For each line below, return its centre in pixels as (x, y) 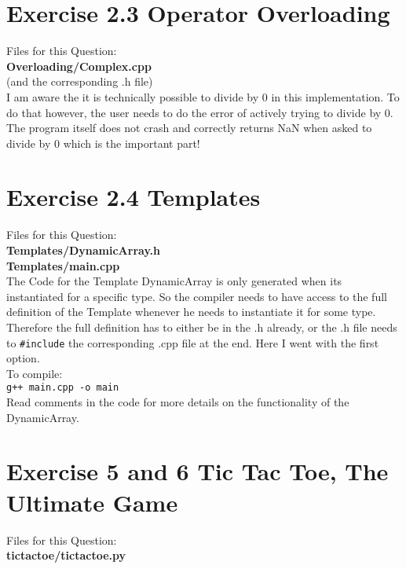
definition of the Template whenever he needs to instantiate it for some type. (191, 312)
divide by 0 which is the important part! (103, 143)
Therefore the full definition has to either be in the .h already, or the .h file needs (202, 327)
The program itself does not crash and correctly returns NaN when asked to (189, 128)
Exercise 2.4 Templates (134, 197)
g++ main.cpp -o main (63, 388)
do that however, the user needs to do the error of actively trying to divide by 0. (200, 112)
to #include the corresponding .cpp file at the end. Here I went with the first (193, 342)
